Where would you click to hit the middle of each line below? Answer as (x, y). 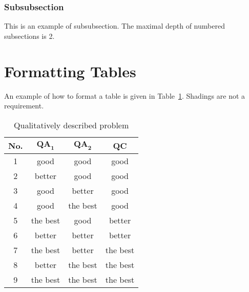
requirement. (24, 106)
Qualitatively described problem (71, 125)
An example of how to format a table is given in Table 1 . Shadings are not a (125, 95)
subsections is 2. (29, 36)
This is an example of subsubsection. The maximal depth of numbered (115, 26)
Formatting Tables (70, 71)
